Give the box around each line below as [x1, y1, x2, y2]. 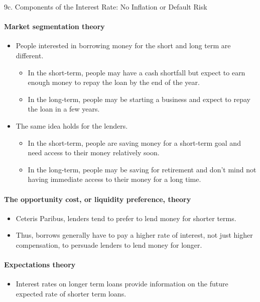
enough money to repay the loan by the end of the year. [28, 77, 200, 87]
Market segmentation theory [4, 21, 105, 32]
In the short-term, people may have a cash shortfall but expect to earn [28, 67, 245, 77]
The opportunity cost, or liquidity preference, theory [4, 193, 191, 204]
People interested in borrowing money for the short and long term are [16, 40, 231, 51]
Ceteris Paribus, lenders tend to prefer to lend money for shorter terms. [16, 213, 236, 223]
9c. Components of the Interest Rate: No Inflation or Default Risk [4, 2, 207, 12]
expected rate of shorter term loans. [16, 288, 126, 298]
